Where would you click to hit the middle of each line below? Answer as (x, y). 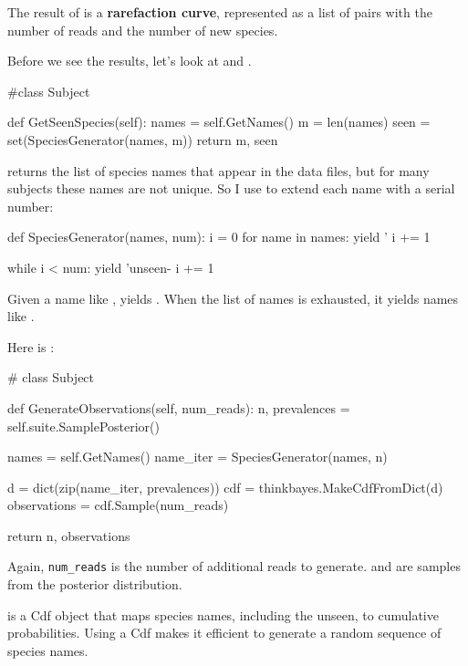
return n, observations (69, 535)
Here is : (31, 346)
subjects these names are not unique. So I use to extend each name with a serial (231, 188)
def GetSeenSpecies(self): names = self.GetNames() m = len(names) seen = (219, 122)
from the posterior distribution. (95, 584)
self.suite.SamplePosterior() (83, 426)
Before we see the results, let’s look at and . (130, 61)
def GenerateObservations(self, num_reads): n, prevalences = (179, 407)
